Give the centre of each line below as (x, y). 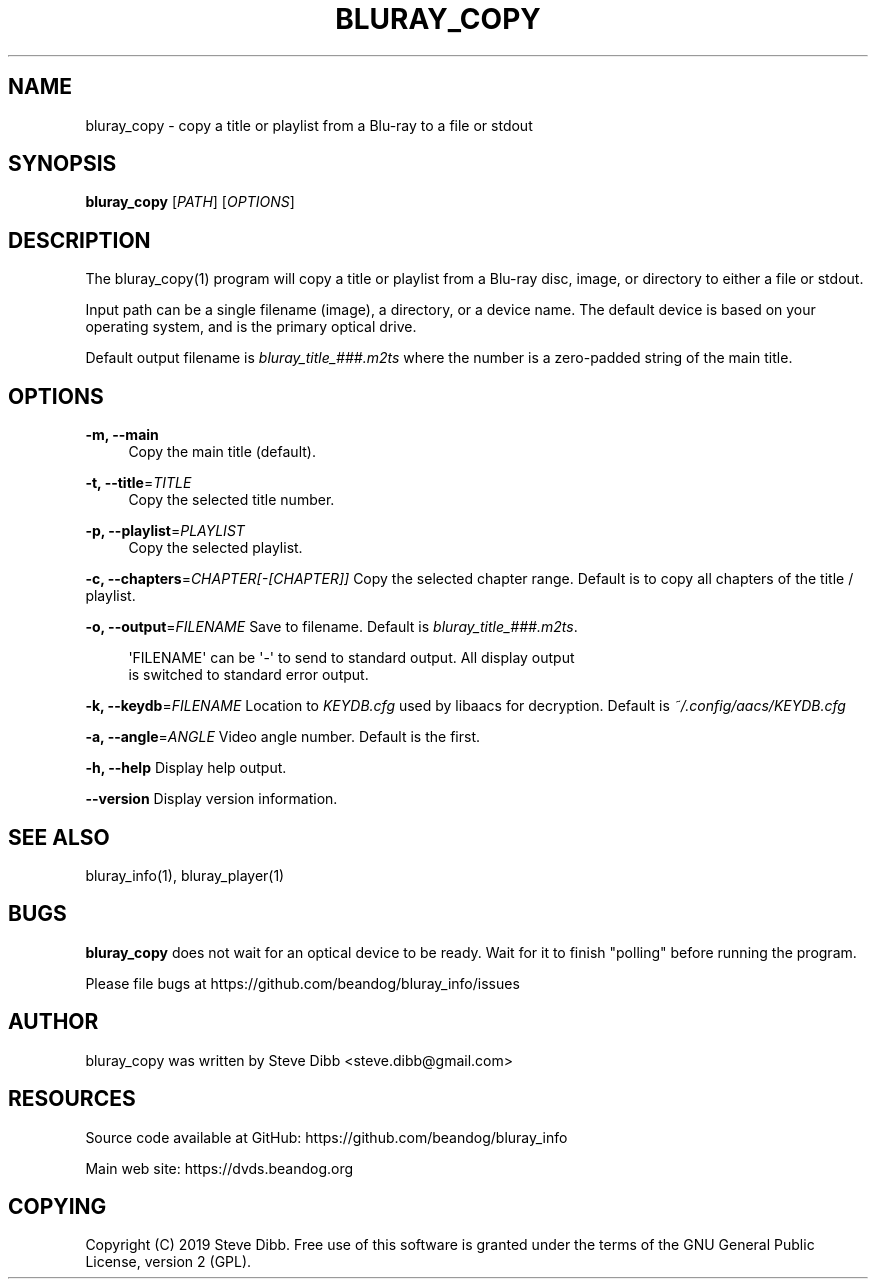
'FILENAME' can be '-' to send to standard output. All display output (351, 658)
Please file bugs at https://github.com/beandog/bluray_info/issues (302, 983)
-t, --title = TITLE (138, 483)
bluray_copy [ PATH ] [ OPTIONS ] (190, 202)
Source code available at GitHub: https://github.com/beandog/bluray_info (326, 1137)
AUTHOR (53, 1022)
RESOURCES (72, 1099)
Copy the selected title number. (231, 500)
